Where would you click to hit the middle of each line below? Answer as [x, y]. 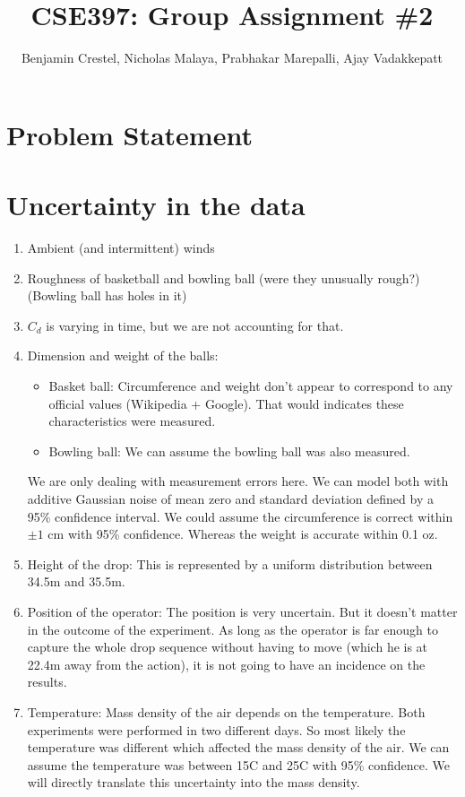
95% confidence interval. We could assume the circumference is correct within [240, 516]
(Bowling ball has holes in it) [107, 295]
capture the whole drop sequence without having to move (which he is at [228, 647]
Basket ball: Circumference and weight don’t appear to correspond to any [251, 386]
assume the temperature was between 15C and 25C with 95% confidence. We [238, 764]
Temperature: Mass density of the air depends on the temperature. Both [226, 711]
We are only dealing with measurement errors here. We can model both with [238, 481]
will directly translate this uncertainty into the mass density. [194, 782]
